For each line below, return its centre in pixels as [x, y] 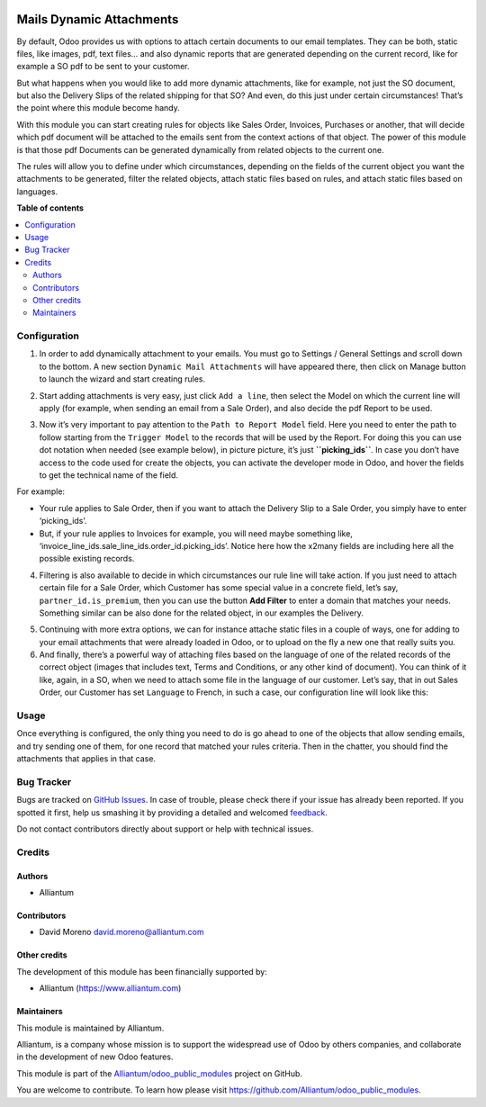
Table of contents [50, 208]
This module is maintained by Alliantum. [90, 1028]
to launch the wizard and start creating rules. [122, 379]
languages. [37, 191]
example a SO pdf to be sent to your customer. [103, 67]
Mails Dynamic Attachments [98, 19]
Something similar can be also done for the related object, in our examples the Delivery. [201, 613]
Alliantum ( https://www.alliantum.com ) [110, 988]
